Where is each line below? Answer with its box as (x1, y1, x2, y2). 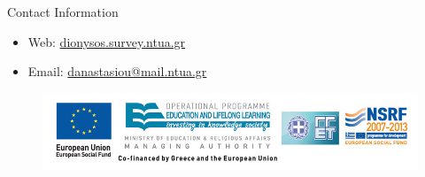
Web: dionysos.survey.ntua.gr (27, 32, 186, 50)
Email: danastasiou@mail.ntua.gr (27, 62, 207, 81)
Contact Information (7, 3, 119, 20)
